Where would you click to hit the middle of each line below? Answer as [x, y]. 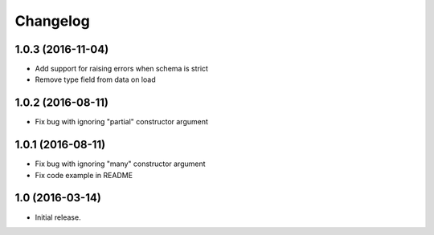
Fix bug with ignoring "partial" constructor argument [122, 122]
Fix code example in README [84, 175]
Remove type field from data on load [95, 79]
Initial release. [58, 217]
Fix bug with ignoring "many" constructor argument [120, 164]
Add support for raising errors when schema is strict [122, 69]
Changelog [52, 21]
